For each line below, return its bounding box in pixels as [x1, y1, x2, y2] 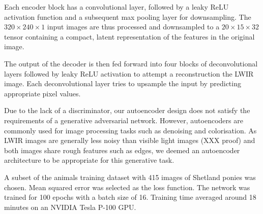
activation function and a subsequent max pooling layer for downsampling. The [4, 11, 251, 22]
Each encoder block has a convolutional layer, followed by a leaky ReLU [4, 2, 229, 12]
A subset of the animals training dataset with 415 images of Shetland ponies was [4, 171, 256, 182]
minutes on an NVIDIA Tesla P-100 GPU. [4, 201, 136, 212]
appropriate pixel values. [4, 88, 81, 98]
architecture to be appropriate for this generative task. [4, 155, 174, 165]
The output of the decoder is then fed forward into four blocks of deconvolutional [4, 58, 258, 68]
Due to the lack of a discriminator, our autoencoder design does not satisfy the [4, 105, 250, 116]
